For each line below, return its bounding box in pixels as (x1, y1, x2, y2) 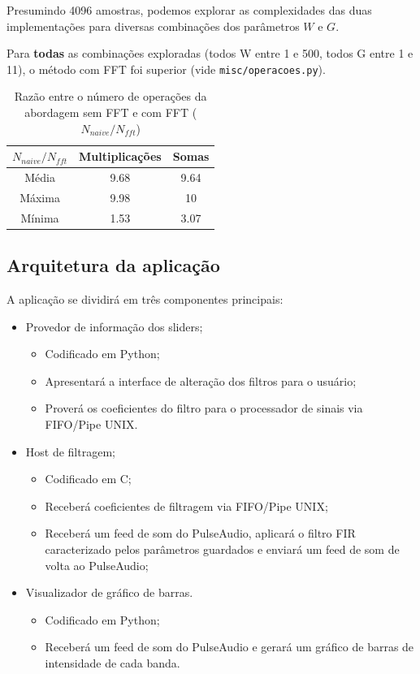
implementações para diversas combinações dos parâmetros (6, 17, 300, 34)
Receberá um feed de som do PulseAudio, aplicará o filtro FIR (45, 525, 356, 542)
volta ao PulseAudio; (45, 556, 149, 573)
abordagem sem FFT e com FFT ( (24, 104, 197, 121)
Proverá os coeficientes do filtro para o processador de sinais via (45, 400, 363, 417)
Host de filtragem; (25, 443, 115, 460)
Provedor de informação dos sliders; (25, 318, 203, 335)
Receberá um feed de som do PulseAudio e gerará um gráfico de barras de (45, 638, 414, 655)
